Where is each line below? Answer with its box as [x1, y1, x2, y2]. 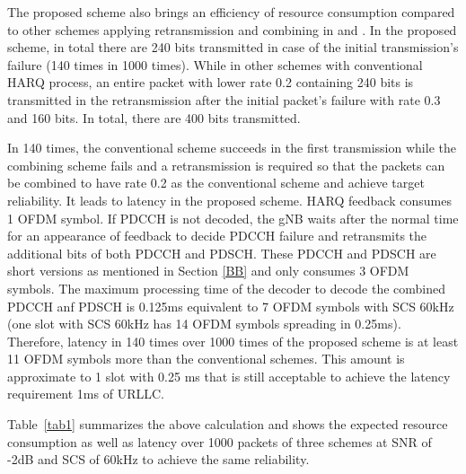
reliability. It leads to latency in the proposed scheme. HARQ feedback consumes [7, 190, 452, 209]
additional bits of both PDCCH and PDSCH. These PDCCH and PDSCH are [7, 243, 436, 262]
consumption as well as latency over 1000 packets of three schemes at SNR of [7, 432, 432, 451]
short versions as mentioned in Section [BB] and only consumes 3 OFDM [7, 261, 409, 280]
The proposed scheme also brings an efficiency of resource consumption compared [7, 3, 455, 21]
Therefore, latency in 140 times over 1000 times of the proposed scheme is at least [7, 331, 459, 350]
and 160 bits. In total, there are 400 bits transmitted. [7, 108, 301, 127]
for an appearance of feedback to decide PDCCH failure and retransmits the [7, 226, 427, 245]
